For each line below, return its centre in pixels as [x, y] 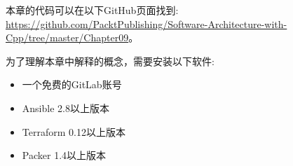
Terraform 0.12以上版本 [74, 131]
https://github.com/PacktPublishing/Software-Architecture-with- [146, 23]
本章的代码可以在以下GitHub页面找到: [92, 10]
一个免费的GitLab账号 [72, 84]
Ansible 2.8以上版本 [66, 108]
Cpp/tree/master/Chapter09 [67, 37]
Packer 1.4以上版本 [64, 155]
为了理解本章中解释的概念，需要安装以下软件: [110, 61]
